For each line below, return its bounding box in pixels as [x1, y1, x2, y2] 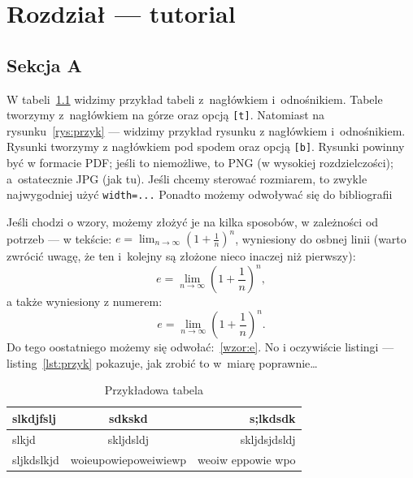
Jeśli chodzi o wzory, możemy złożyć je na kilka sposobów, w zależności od [7, 213, 379, 230]
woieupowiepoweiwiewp [70, 450, 187, 467]
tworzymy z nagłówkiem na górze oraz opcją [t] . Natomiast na [7, 106, 325, 123]
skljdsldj [107, 430, 150, 447]
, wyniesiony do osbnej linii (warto [235, 230, 406, 247]
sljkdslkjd [12, 450, 59, 467]
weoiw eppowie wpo [198, 450, 296, 467]
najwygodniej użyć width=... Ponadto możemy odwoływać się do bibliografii [7, 186, 393, 203]
